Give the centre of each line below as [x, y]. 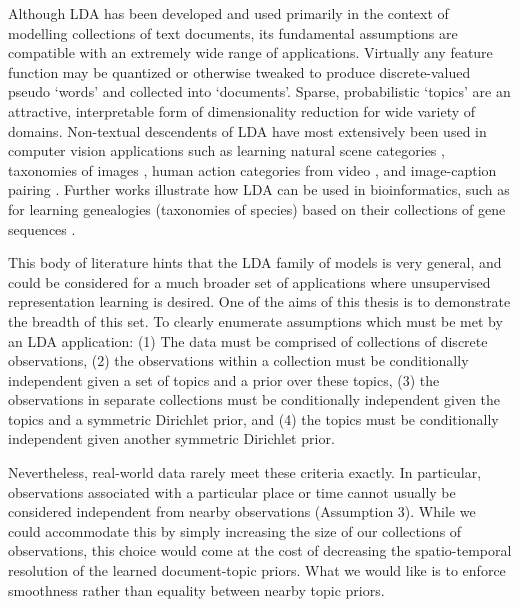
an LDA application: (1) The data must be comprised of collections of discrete [248, 340]
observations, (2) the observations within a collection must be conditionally [238, 360]
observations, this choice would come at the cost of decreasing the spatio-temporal [260, 550]
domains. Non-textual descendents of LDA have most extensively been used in [247, 130]
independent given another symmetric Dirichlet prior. [171, 438]
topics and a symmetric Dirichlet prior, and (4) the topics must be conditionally [253, 418]
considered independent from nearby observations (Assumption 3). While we [242, 511]
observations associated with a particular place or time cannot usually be [232, 491]
